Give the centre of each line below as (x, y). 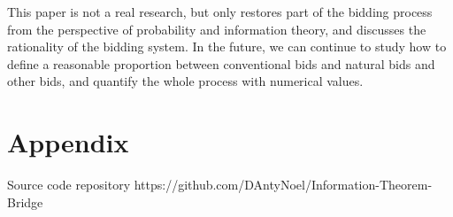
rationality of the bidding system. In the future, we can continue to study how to (227, 46)
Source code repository (69, 185)
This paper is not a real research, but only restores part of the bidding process (220, 12)
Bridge (25, 201)
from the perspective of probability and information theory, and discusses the (217, 29)
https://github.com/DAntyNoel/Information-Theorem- (283, 185)
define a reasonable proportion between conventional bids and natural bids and (221, 63)
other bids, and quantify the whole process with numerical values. (185, 81)
